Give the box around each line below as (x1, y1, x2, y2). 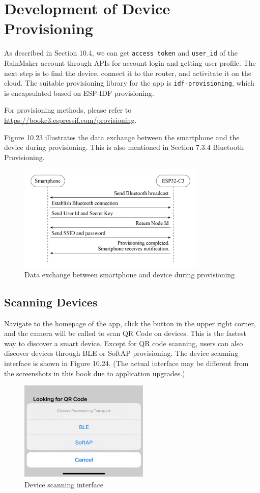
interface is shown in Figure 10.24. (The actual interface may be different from (4, 357, 249, 368)
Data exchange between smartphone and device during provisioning (24, 269, 235, 279)
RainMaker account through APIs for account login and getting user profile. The (4, 57, 256, 68)
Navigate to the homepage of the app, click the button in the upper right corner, (4, 318, 256, 328)
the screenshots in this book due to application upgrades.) (4, 368, 185, 378)
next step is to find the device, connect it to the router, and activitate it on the (4, 67, 251, 78)
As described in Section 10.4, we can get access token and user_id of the (4, 47, 238, 58)
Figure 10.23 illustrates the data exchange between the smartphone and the (4, 132, 240, 142)
